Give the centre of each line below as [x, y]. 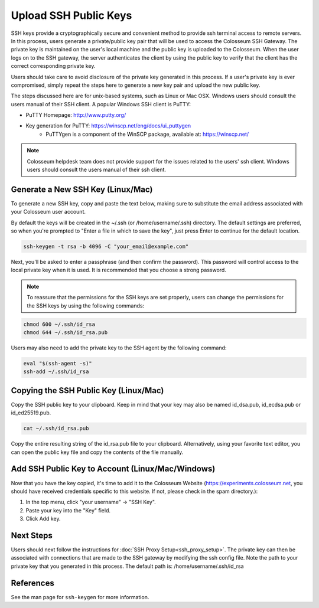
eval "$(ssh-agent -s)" [58, 363]
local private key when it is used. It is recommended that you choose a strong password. [119, 270]
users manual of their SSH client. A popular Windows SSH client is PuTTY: [101, 104]
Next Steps [32, 535]
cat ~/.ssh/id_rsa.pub [56, 429]
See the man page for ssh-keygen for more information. [80, 597]
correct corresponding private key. [53, 66]
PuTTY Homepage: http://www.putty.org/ [76, 115]
